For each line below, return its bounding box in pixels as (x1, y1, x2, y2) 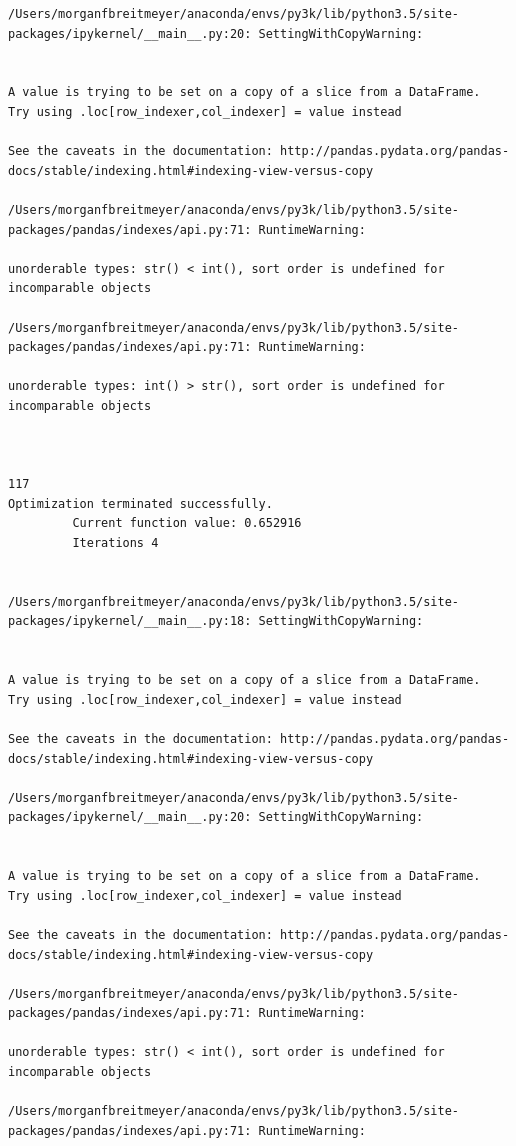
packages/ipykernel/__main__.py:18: (8, 614, 252, 629)
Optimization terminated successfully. (8, 496, 273, 511)
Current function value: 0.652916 (72, 516, 302, 531)
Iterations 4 (72, 536, 159, 551)
